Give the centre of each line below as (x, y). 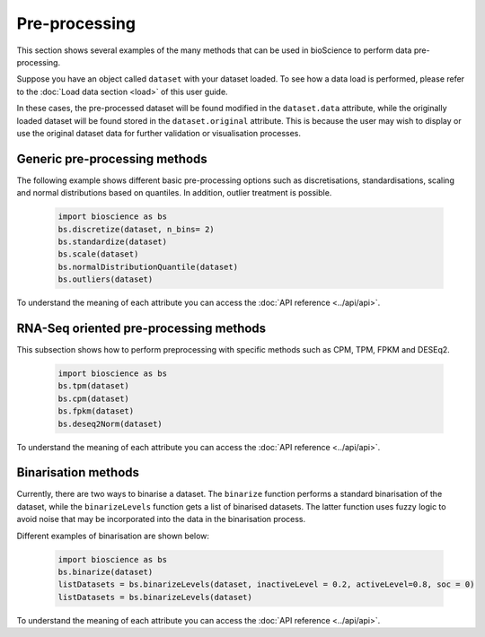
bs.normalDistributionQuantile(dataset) (148, 266)
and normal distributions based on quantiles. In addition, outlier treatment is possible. (174, 193)
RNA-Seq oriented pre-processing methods (141, 328)
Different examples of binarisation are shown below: (113, 536)
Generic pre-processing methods (112, 158)
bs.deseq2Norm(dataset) (110, 423)
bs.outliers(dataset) (106, 279)
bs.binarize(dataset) (106, 572)
